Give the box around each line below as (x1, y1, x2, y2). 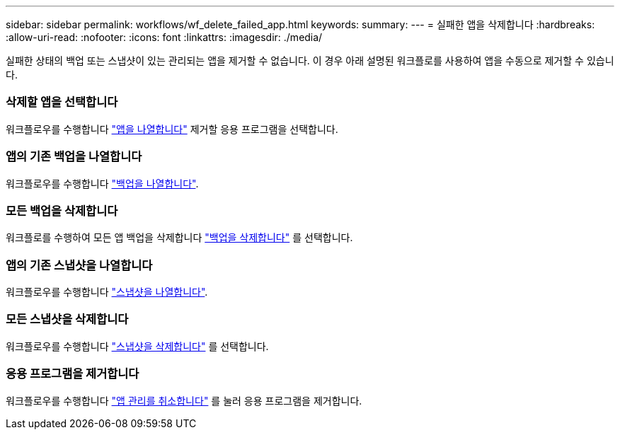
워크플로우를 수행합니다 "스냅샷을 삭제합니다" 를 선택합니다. (6, 340, 269, 352)
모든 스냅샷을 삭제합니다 (6, 312, 129, 327)
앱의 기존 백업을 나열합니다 (6, 149, 142, 164)
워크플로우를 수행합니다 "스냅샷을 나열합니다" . (6, 286, 208, 298)
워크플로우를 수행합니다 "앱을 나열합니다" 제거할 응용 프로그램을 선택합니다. (6, 122, 338, 135)
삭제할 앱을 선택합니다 (6, 95, 118, 110)
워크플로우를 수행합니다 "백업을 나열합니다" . (6, 177, 199, 190)
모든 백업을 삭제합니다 (6, 203, 118, 218)
